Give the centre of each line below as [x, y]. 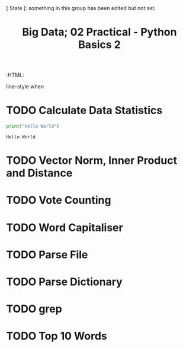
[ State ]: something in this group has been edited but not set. [81, 8]
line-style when [25, 87]
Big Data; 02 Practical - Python [99, 32]
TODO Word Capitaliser [65, 227]
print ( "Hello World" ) [33, 126]
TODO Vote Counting [59, 200]
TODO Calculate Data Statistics [84, 110]
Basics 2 [99, 45]
